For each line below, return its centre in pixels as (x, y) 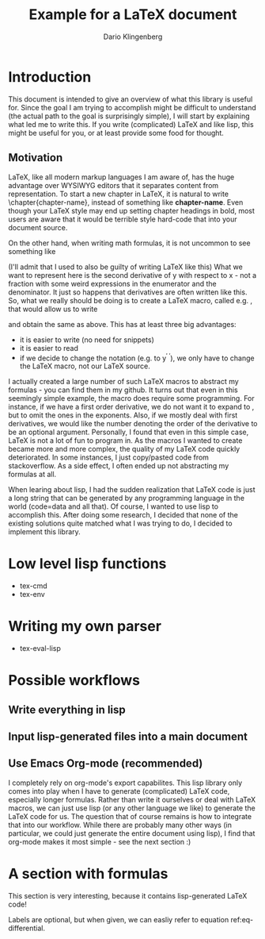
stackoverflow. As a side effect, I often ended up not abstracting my (119, 466)
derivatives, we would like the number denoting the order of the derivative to (133, 424)
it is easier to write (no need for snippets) (87, 340)
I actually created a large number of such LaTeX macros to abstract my (123, 382)
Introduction (50, 77)
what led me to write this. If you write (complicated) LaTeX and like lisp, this (131, 124)
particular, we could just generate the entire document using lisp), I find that (132, 833)
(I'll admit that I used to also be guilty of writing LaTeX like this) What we (125, 267)
